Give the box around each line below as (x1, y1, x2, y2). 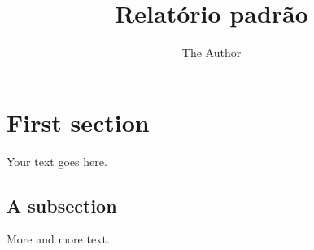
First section (7, 105, 150, 138)
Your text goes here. (7, 152, 107, 169)
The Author (181, 44, 242, 61)
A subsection (7, 192, 117, 217)
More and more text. (7, 230, 110, 248)
